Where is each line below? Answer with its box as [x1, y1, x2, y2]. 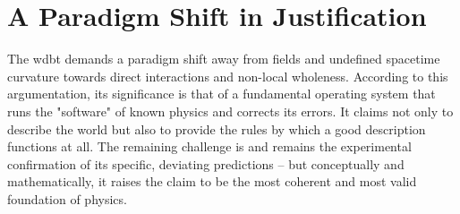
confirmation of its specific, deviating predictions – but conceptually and [7, 154, 405, 173]
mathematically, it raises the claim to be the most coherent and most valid [7, 172, 417, 191]
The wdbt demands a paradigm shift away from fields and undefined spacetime [7, 49, 440, 68]
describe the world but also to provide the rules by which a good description [7, 119, 426, 138]
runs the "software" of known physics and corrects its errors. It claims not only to [7, 101, 454, 120]
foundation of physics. [7, 189, 127, 208]
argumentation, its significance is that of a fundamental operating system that [7, 84, 436, 103]
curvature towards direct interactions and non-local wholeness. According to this [7, 66, 448, 85]
